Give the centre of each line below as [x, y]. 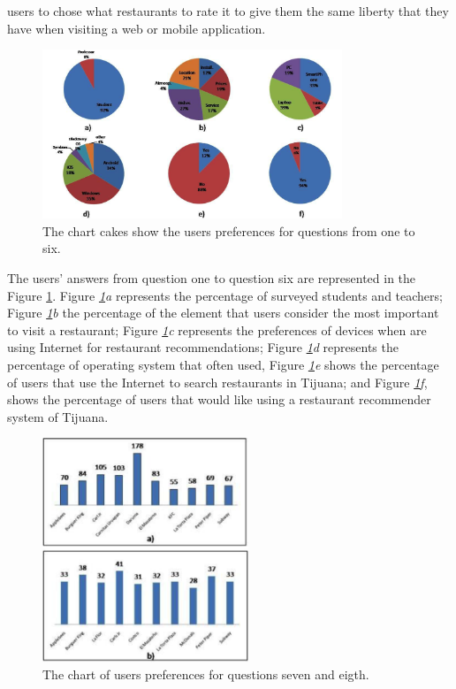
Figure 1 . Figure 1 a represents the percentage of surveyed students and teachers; [225, 295]
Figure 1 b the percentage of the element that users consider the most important [223, 313]
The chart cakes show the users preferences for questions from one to [229, 230]
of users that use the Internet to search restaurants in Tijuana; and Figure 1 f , [217, 382]
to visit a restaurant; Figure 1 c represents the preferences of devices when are [217, 329]
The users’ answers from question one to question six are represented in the [212, 278]
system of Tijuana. [58, 416]
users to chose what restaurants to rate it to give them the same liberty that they [228, 11]
